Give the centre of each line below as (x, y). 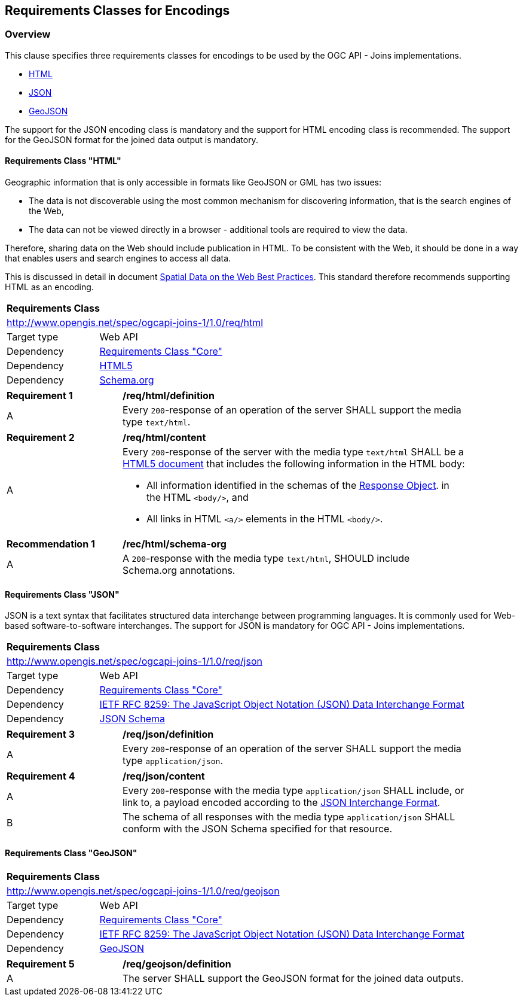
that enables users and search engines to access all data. (118, 258)
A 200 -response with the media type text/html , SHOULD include (266, 559)
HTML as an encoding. (49, 287)
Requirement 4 (41, 776)
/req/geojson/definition (177, 964)
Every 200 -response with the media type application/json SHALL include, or (293, 791)
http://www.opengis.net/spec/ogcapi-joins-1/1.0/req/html (135, 323)
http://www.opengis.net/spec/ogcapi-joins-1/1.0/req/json (134, 661)
